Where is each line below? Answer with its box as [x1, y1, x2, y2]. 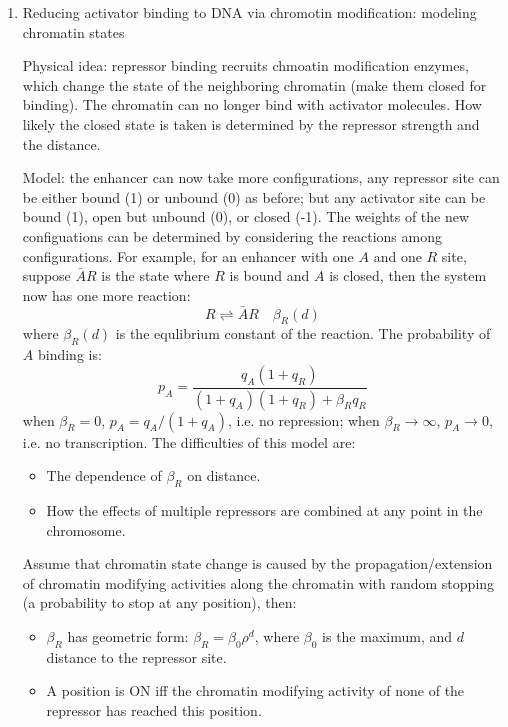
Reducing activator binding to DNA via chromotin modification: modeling [22, 2, 477, 22]
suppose [22, 265, 71, 286]
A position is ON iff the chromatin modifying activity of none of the [46, 680, 465, 701]
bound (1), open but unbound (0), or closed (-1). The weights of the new [22, 206, 470, 227]
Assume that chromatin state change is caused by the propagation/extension [22, 553, 493, 574]
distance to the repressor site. [46, 646, 227, 667]
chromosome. [46, 519, 126, 540]
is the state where [101, 265, 210, 286]
